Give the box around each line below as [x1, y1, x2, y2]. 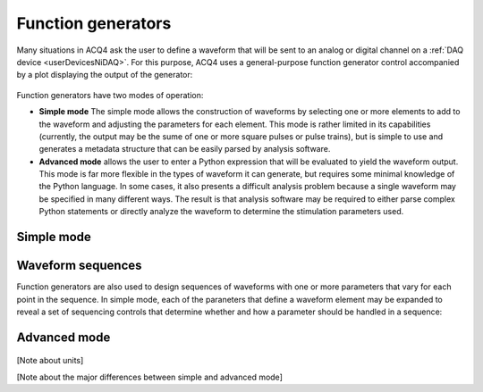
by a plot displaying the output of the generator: [16, 70, 193, 80]
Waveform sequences [16, 258, 142, 273]
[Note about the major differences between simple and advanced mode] [16, 371, 284, 382]
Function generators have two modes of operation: [16, 89, 204, 100]
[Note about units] [16, 355, 84, 366]
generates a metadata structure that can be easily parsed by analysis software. [38, 144, 331, 154]
